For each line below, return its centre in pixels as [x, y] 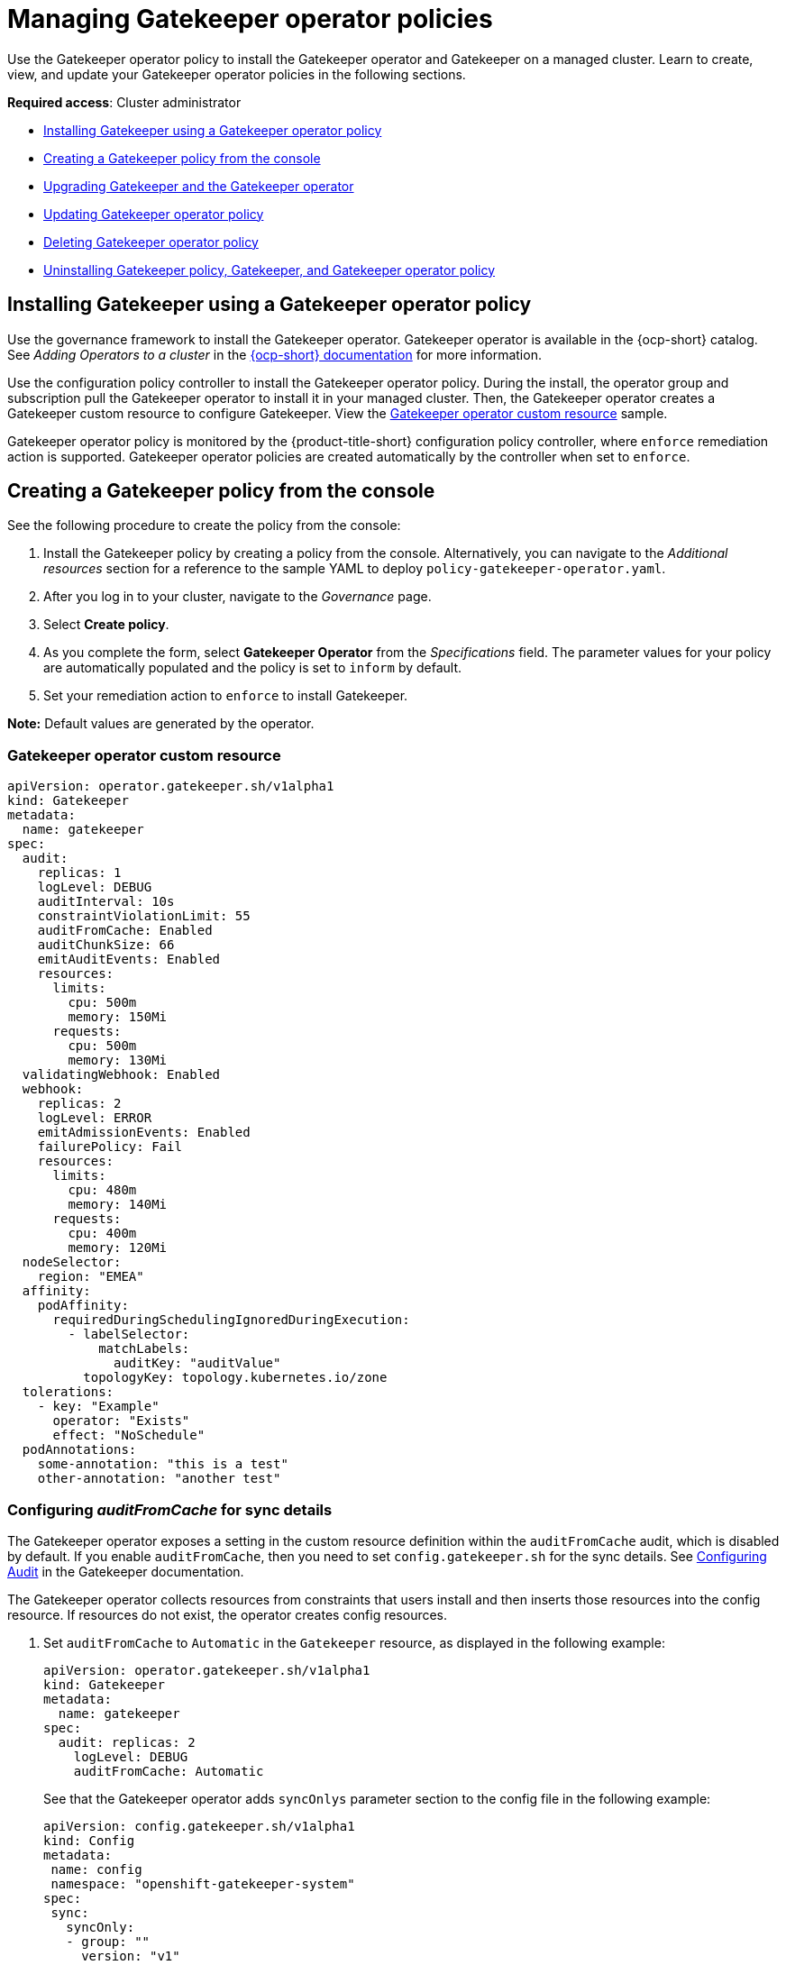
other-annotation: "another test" [159, 1479]
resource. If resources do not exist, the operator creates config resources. [228, 1614]
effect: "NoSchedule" [129, 1435]
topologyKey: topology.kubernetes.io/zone [235, 1378]
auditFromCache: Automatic [169, 1771]
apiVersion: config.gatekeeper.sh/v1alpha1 [199, 1826]
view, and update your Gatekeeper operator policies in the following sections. [237, 74]
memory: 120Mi [118, 1248]
